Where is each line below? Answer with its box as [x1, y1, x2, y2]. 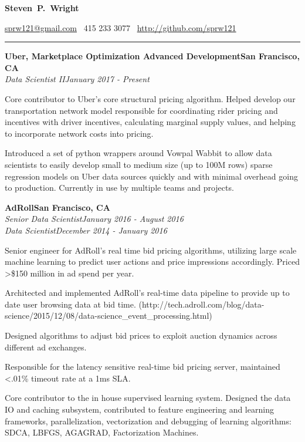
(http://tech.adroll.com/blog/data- [138, 298, 265, 310]
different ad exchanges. [5, 340, 87, 353]
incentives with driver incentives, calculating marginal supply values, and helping [5, 116, 296, 128]
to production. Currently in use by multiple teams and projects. [5, 181, 234, 194]
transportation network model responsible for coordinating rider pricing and [5, 104, 278, 116]
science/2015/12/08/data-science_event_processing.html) [5, 309, 212, 322]
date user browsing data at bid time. [5, 298, 136, 310]
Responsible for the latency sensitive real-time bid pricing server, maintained [5, 360, 280, 373]
